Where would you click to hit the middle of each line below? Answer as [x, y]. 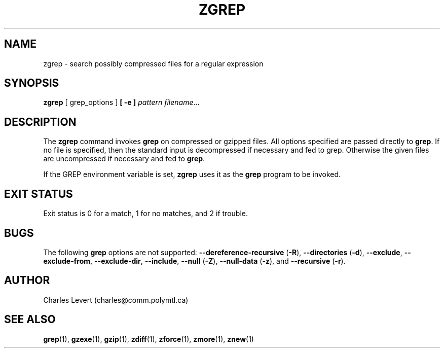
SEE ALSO [30, 320]
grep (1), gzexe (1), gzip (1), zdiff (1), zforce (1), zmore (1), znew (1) [149, 339]
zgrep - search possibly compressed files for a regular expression [153, 63]
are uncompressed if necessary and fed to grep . [124, 159]
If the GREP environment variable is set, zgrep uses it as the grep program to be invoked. [192, 174]
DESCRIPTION [40, 122]
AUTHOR [27, 280]
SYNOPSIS [32, 83]
